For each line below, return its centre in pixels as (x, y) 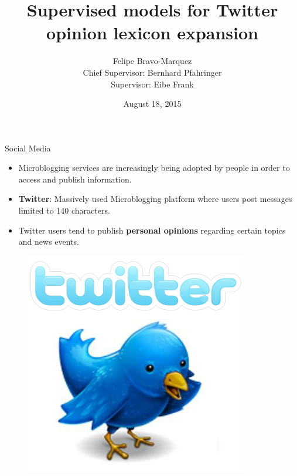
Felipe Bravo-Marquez (152, 61)
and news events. (49, 242)
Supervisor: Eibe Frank (152, 84)
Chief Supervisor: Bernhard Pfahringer (152, 72)
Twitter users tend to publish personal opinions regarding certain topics (152, 230)
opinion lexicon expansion (152, 33)
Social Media (28, 148)
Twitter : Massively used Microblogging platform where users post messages (155, 199)
